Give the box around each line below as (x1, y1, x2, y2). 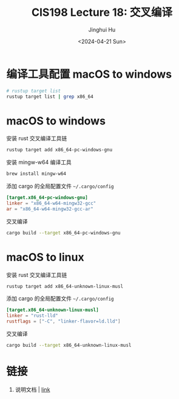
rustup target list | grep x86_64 (6, 94, 94, 100)
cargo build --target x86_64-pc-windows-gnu (6, 230, 121, 236)
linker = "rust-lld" (6, 313, 59, 319)
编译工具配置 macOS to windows (6, 67, 172, 81)
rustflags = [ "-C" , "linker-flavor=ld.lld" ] (6, 318, 121, 325)
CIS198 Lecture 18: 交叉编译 (31, 5, 173, 19)
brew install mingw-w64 (6, 171, 67, 177)
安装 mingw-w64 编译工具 (6, 159, 72, 166)
